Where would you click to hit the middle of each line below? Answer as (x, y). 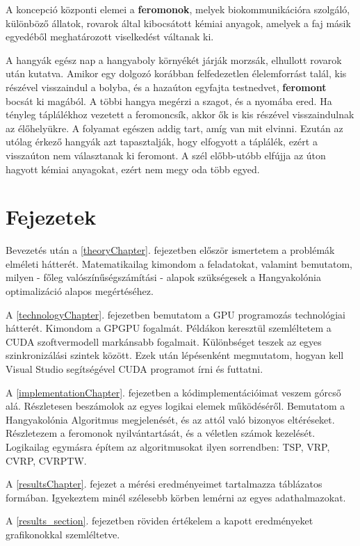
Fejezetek (51, 217)
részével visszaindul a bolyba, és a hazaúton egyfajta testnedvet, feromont (166, 87)
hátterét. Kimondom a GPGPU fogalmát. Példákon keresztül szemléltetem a (169, 328)
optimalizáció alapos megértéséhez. (80, 291)
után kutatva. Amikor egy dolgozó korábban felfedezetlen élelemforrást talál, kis (176, 73)
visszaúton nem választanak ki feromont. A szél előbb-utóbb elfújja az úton (166, 155)
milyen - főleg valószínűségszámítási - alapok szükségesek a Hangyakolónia (163, 277)
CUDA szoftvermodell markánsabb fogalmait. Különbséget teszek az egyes (164, 341)
